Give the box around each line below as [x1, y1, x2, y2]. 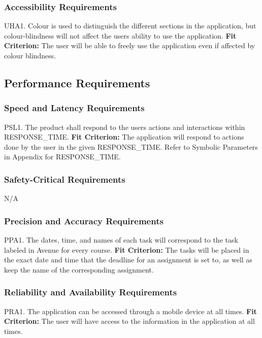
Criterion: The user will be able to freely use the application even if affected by [4, 40, 255, 51]
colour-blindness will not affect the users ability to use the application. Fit [4, 30, 237, 41]
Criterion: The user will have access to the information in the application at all [4, 316, 255, 326]
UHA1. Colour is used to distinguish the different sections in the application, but [4, 20, 256, 31]
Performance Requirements [4, 75, 150, 90]
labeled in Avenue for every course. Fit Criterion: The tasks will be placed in [4, 244, 249, 255]
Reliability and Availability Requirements [4, 286, 177, 298]
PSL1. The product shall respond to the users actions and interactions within [4, 121, 245, 132]
